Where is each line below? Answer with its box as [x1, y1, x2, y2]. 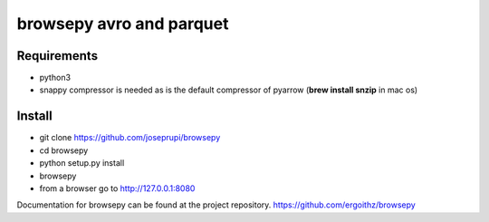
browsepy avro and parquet [16, 14, 229, 34]
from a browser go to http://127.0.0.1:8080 [39, 182, 196, 194]
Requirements [16, 48, 99, 63]
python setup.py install [39, 158, 125, 169]
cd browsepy [39, 145, 89, 156]
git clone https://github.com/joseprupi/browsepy [39, 132, 221, 143]
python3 [39, 72, 72, 83]
